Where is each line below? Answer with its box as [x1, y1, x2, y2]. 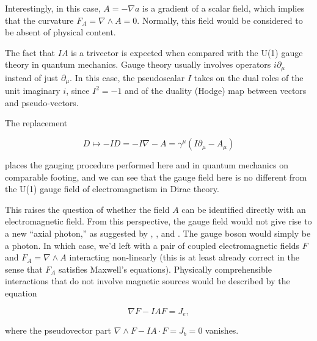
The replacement [5, 117, 68, 129]
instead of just [5, 71, 59, 84]
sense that [5, 262, 43, 275]
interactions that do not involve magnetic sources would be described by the [5, 275, 290, 287]
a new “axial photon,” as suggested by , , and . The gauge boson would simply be [5, 227, 311, 240]
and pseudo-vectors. [5, 96, 79, 109]
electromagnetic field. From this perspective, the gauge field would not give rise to [5, 215, 312, 228]
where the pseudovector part [5, 324, 112, 337]
